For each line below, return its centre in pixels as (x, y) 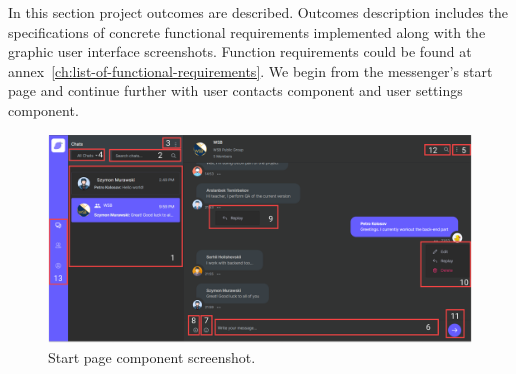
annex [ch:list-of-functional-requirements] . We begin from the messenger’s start (250, 70)
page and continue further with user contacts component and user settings (235, 90)
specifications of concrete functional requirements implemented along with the (247, 31)
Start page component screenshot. (152, 356)
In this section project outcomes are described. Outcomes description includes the (258, 12)
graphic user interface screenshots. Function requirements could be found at (240, 51)
